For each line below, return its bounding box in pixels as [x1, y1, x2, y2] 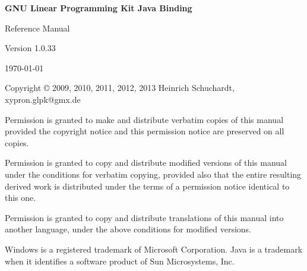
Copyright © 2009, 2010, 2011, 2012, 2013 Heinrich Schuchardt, [5, 81, 235, 94]
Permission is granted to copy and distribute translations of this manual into [5, 211, 284, 223]
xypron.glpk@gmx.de [5, 93, 81, 105]
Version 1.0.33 [5, 42, 56, 54]
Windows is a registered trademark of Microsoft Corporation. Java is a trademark [5, 242, 303, 255]
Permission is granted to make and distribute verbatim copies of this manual [5, 113, 284, 125]
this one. [5, 191, 36, 204]
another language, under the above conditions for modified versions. [5, 223, 251, 235]
